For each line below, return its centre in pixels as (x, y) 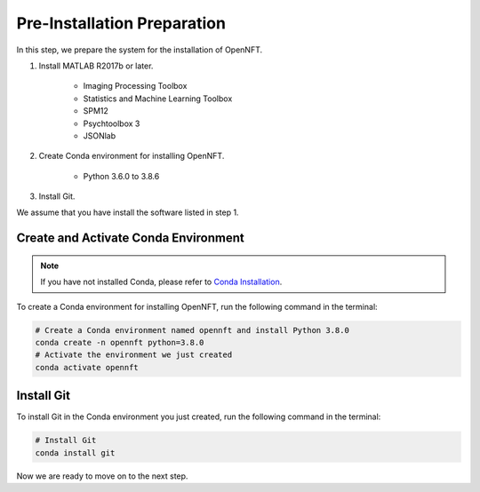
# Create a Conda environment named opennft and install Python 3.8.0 (192, 330)
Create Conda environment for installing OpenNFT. (132, 156)
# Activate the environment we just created (134, 355)
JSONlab (100, 135)
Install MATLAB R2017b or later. (96, 66)
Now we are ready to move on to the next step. (102, 476)
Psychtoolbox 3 (112, 123)
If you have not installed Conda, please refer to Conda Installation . (161, 282)
